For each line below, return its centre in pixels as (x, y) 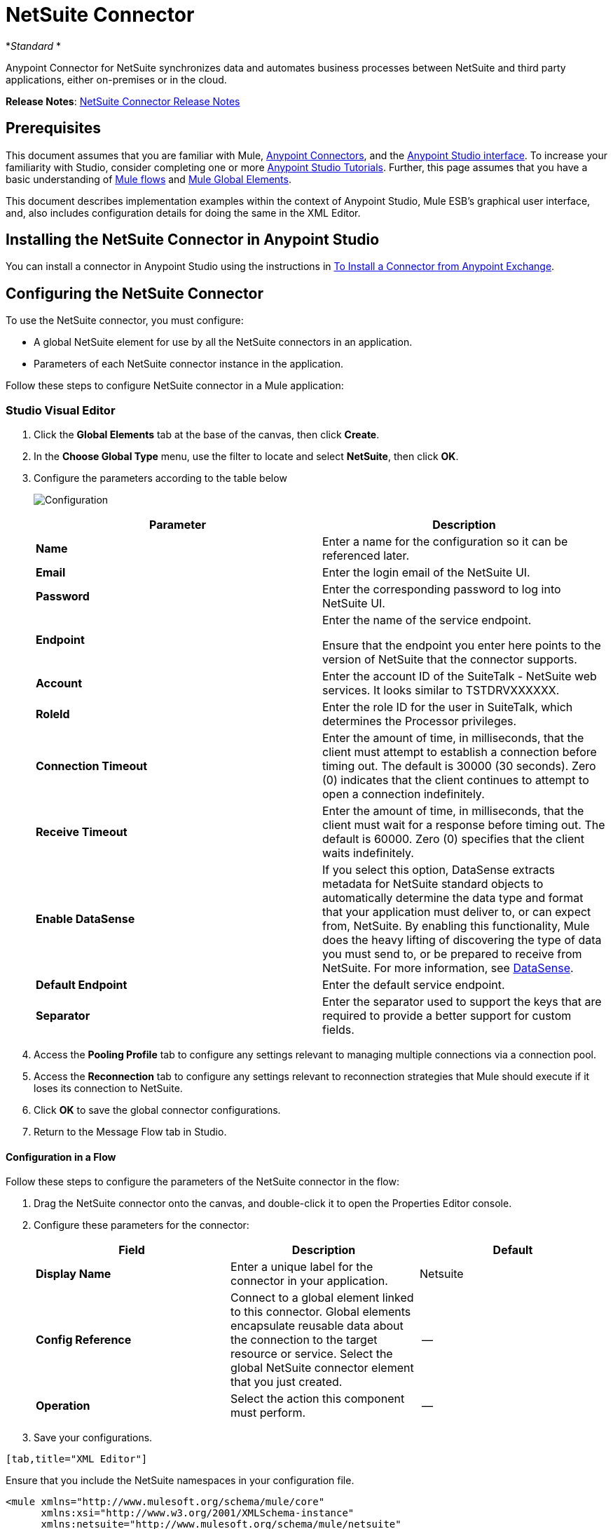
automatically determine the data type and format (453, 898)
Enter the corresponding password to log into (442, 590)
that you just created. (287, 1382)
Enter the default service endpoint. (414, 985)
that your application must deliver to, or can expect (457, 912)
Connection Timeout (92, 766)
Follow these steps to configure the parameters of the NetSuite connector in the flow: (202, 1182)
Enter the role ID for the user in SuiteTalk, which (448, 707)
